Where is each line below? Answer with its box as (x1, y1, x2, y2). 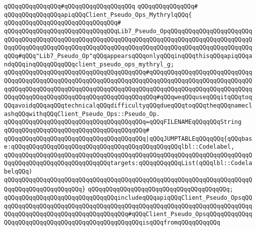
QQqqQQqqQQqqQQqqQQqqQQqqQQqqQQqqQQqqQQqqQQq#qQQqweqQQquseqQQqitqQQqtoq (4, 94, 253, 101)
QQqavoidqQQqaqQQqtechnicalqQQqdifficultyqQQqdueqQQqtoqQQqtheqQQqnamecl (4, 102, 253, 109)
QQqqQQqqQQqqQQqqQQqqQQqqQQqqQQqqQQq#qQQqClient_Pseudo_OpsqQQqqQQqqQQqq (4, 211, 253, 218)
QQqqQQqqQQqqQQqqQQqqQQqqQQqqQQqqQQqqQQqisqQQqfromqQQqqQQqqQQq (4, 219, 220, 227)
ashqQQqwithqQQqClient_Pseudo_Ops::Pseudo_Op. (4, 110, 160, 117)
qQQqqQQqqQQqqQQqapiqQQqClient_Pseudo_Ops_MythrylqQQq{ (4, 11, 192, 18)
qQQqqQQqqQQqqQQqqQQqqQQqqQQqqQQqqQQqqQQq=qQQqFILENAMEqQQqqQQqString (4, 118, 242, 126)
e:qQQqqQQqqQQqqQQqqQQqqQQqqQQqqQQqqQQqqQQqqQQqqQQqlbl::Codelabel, (4, 143, 235, 151)
